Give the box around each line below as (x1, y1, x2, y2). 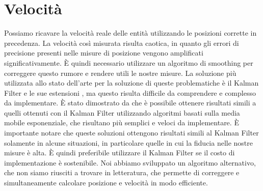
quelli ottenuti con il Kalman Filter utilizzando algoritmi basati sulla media (4, 107, 240, 118)
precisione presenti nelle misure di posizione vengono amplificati (4, 47, 203, 58)
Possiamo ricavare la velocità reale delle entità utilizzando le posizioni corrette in (4, 28, 257, 38)
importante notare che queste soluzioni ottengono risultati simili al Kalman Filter (4, 127, 259, 138)
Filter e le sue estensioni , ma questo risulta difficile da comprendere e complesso (4, 87, 256, 98)
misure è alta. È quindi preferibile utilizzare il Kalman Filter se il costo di (4, 147, 235, 158)
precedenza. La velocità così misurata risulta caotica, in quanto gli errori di (4, 37, 239, 48)
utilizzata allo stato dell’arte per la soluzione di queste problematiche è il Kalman (4, 77, 259, 88)
